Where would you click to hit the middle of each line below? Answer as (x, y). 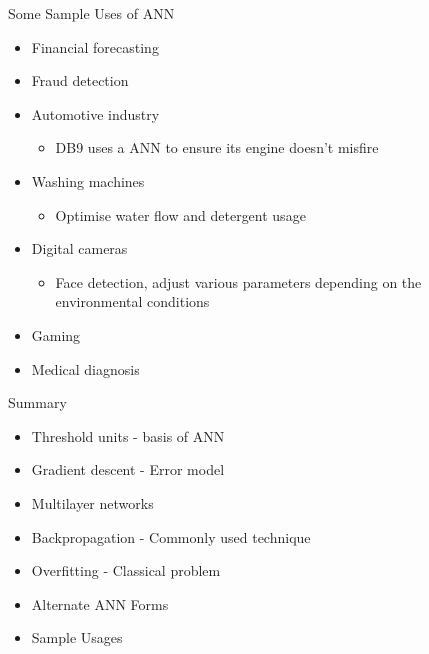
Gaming (56, 334)
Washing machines (88, 180)
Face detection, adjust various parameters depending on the (238, 281)
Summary (37, 402)
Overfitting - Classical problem (126, 570)
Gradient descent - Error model (128, 469)
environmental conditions (132, 301)
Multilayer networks (92, 502)
